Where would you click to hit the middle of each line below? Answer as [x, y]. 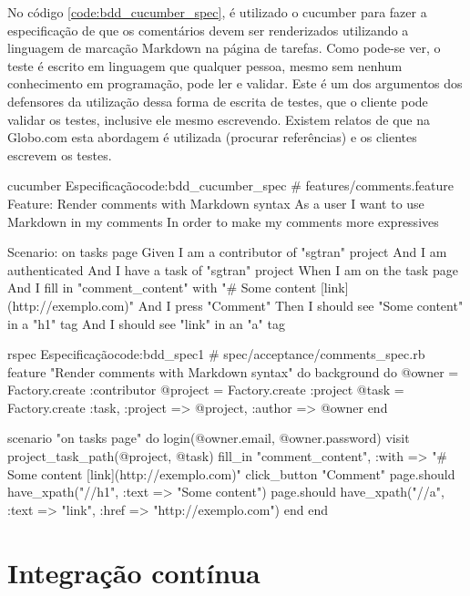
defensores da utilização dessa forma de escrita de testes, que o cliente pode [218, 101]
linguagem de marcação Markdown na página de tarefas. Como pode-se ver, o [224, 48]
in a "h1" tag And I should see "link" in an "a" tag [146, 323]
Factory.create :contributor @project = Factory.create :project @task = [206, 390]
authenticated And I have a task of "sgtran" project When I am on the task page [233, 269]
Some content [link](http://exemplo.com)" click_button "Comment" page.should [231, 473]
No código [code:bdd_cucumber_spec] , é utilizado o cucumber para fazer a [217, 12]
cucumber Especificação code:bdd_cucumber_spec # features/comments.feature [230, 185]
